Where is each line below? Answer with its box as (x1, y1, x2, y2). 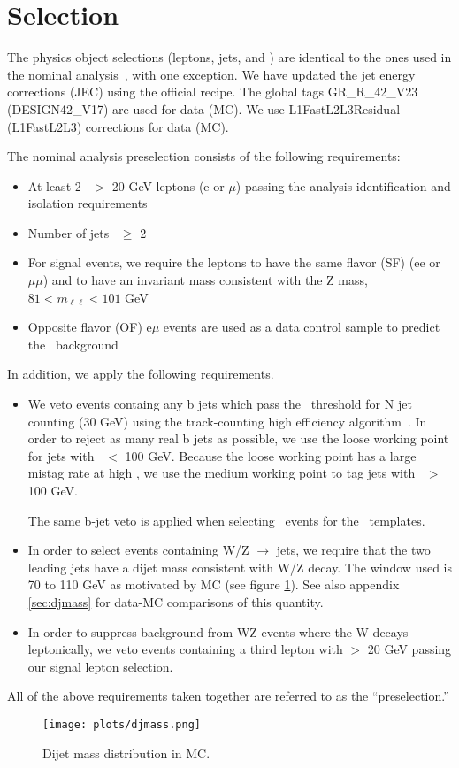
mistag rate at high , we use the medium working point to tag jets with (27, 464, 416, 482)
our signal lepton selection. (27, 657, 173, 675)
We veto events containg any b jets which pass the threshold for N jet (27, 395, 412, 413)
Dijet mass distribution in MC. (42, 743, 210, 762)
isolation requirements (27, 194, 148, 212)
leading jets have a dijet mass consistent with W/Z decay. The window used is (27, 557, 453, 576)
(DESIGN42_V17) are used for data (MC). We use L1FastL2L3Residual (7, 99, 401, 118)
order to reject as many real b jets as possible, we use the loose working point (27, 429, 449, 448)
